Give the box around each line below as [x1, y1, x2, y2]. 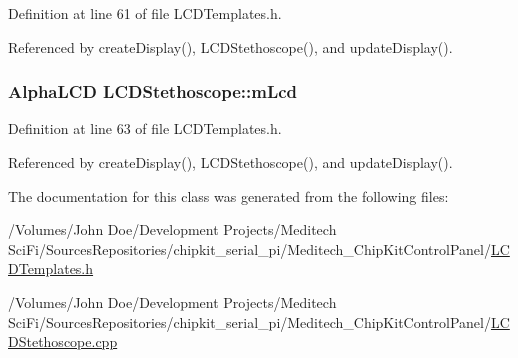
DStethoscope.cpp [8, 331, 118, 352]
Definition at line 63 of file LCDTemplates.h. [8, 118, 282, 139]
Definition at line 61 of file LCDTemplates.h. [8, 3, 282, 23]
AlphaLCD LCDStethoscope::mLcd [8, 79, 298, 104]
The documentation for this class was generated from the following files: [8, 185, 449, 206]
